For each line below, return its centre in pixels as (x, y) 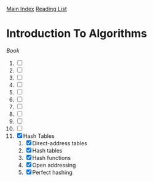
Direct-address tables (60, 143)
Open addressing (54, 165)
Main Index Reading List (37, 9)
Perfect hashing (52, 172)
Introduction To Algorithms (77, 34)
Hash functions (52, 157)
